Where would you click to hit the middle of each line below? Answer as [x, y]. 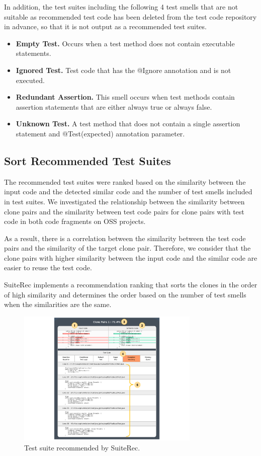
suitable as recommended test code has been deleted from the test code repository [130, 16]
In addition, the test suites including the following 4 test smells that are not [121, 7]
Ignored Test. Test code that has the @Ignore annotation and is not [123, 70]
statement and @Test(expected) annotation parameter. [100, 133]
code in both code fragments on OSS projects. [75, 221]
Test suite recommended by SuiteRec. [82, 447]
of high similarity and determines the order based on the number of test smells [125, 294]
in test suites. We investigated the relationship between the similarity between [124, 201]
